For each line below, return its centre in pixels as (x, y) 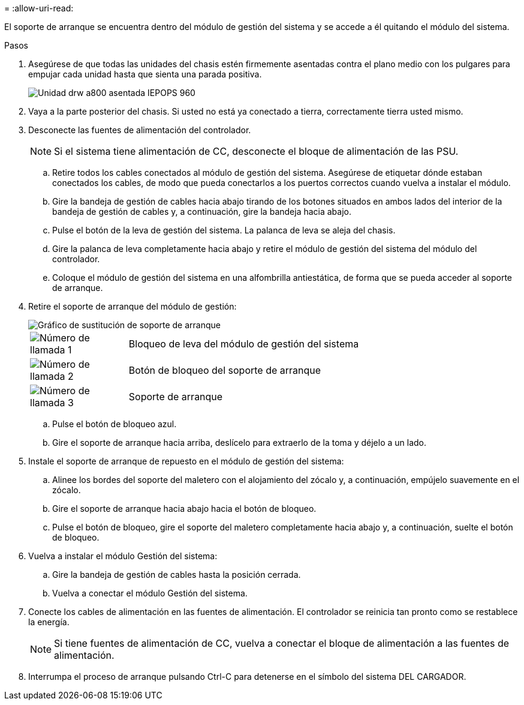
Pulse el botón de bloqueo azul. (115, 424)
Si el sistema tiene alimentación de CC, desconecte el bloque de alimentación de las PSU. (256, 151)
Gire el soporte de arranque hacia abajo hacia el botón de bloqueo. (184, 508)
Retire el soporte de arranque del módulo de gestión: (132, 306)
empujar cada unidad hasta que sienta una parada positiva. (145, 74)
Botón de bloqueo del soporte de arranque (225, 370)
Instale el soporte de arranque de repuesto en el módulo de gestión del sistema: (186, 461)
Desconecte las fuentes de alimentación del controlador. (140, 130)
